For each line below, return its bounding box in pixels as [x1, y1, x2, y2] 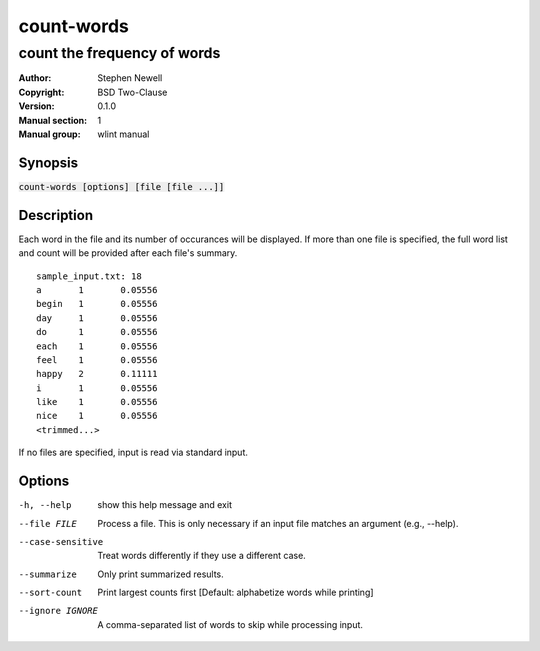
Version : [18, 100, 55, 112]
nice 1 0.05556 [36, 410, 158, 422]
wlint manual [97, 128, 150, 140]
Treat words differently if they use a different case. [97, 550, 307, 562]
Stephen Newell [97, 72, 163, 84]
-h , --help [18, 500, 72, 511]
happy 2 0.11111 [36, 368, 158, 380]
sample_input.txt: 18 [36, 270, 142, 282]
